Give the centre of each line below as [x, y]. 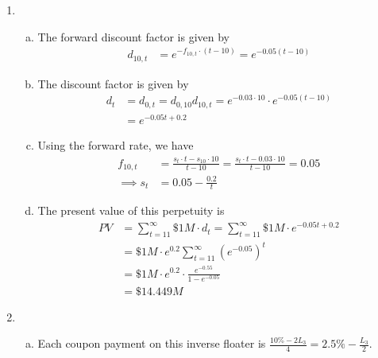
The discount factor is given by [113, 83]
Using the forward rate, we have [116, 145]
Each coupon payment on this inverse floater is [152, 343]
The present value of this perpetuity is [131, 210]
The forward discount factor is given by [133, 36]
